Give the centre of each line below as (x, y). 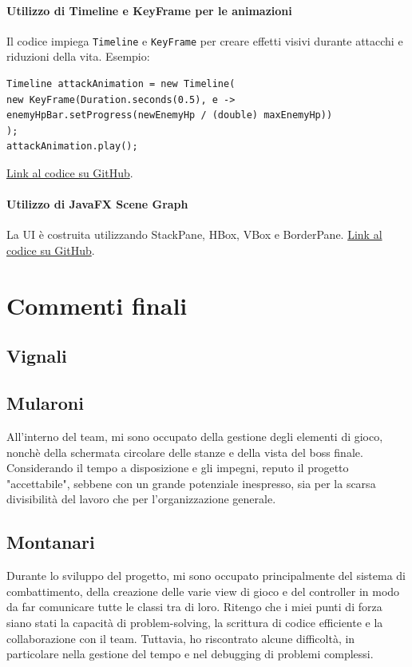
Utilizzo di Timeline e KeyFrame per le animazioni (149, 10)
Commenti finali (97, 305)
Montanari (51, 542)
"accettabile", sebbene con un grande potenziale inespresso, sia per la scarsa (191, 483)
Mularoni (45, 403)
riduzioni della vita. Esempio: (78, 56)
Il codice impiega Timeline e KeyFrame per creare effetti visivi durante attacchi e (205, 40)
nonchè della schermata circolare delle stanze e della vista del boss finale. (185, 452)
